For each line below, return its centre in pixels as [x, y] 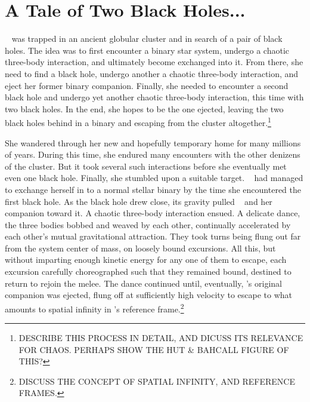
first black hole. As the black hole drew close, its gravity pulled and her [139, 201]
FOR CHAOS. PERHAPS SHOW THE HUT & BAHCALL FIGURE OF [154, 349]
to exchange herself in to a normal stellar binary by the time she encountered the [153, 189]
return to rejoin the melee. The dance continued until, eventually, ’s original [143, 283]
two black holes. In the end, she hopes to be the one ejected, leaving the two [144, 108]
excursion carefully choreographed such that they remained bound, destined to [148, 271]
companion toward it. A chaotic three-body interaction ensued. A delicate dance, [153, 213]
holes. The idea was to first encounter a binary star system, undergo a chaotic [147, 50]
